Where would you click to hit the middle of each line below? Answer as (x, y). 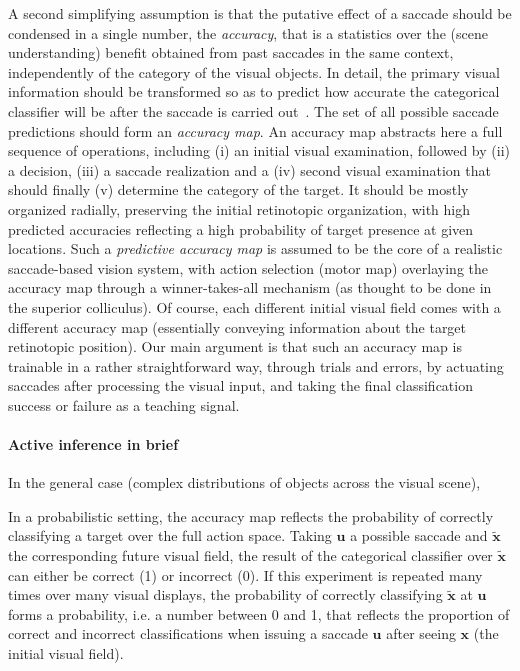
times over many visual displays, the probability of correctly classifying (225, 594)
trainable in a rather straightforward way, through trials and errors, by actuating (256, 365)
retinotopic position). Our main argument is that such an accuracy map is (235, 346)
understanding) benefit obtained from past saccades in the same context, (231, 52)
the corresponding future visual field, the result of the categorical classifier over (250, 555)
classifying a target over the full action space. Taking (170, 535)
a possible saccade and (419, 535)
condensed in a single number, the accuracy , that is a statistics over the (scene (248, 32)
